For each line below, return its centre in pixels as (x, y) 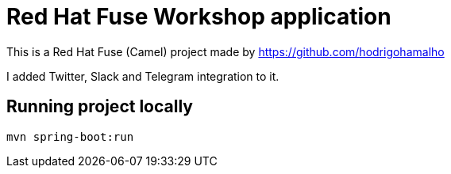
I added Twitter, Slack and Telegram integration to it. (143, 76)
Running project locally (100, 107)
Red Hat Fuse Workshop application (199, 17)
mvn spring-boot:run (70, 136)
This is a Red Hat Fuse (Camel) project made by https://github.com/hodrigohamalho (225, 51)
